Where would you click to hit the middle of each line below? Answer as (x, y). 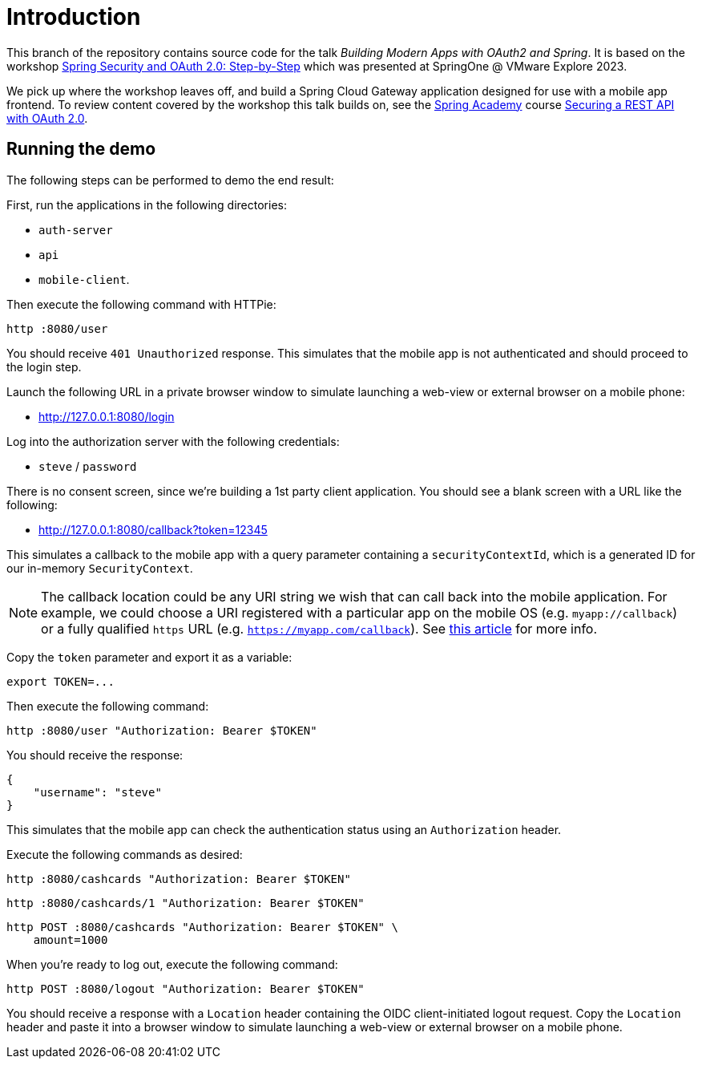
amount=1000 (71, 939)
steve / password (88, 466)
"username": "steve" (97, 792)
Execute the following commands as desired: (125, 854)
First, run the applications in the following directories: (147, 204)
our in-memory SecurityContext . (100, 568)
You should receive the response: (95, 755)
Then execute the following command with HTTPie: (141, 304)
